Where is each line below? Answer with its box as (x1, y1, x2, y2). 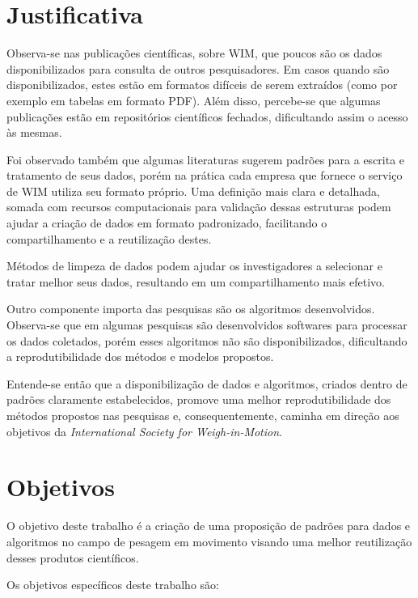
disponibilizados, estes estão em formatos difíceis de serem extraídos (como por (6, 76, 398, 93)
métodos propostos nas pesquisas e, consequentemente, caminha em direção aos (6, 407, 399, 423)
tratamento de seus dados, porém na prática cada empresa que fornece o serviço (6, 167, 403, 184)
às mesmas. (6, 124, 62, 141)
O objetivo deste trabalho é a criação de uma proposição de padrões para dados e (6, 517, 411, 534)
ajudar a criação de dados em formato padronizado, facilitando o (6, 214, 327, 231)
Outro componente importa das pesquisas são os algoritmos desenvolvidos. (6, 300, 375, 317)
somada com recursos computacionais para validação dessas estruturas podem (6, 198, 391, 215)
